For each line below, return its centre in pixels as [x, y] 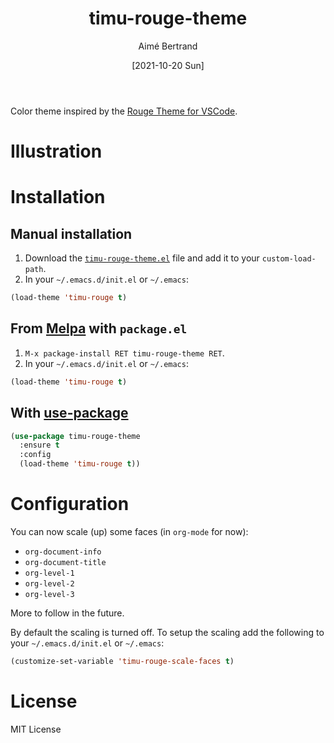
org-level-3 [49, 594]
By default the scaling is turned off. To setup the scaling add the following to [167, 632]
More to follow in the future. [67, 613]
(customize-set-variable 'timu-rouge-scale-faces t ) [122, 661]
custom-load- [289, 259]
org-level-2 [49, 583]
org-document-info [63, 552]
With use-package [69, 413]
